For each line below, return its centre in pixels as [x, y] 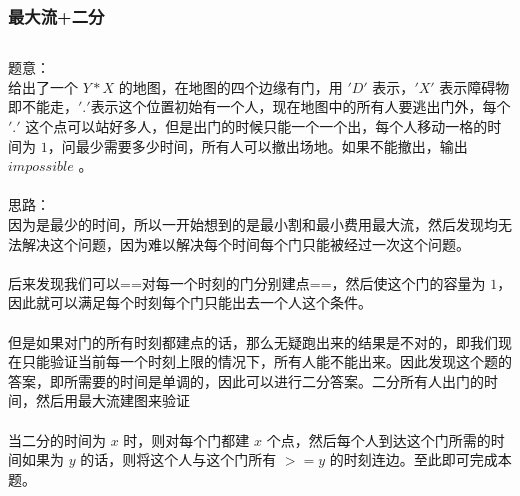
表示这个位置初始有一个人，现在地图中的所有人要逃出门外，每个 [300, 106]
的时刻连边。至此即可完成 [413, 459]
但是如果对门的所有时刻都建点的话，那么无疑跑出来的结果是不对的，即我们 [253, 341]
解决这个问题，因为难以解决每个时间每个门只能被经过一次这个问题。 [245, 243]
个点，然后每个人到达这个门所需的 [378, 439]
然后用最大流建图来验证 [112, 400]
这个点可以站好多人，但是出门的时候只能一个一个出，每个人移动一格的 [256, 126]
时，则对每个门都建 [186, 439]
